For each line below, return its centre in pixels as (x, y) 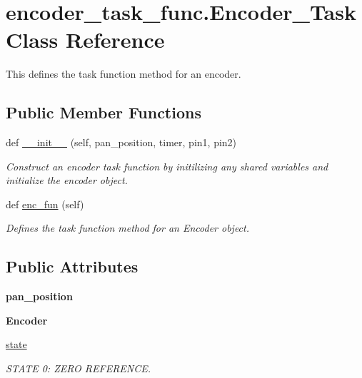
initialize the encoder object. (67, 180)
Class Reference (85, 40)
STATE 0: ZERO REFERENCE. (79, 368)
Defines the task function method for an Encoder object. (128, 228)
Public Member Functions (104, 112)
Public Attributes (72, 266)
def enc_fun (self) (45, 204)
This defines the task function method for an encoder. (124, 74)
